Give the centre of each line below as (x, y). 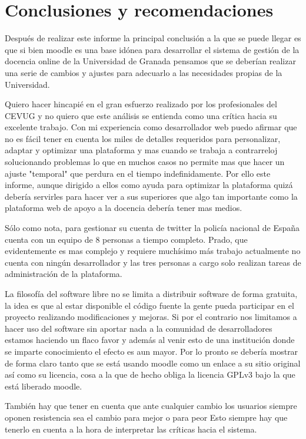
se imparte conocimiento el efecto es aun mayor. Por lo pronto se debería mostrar (152, 351)
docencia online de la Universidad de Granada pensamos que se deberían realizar (150, 61)
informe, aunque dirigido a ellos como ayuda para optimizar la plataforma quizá (149, 185)
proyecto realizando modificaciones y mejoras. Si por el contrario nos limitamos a (151, 317)
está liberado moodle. (44, 386)
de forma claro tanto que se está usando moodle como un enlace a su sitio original (153, 363)
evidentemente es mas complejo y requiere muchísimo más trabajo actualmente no (153, 251)
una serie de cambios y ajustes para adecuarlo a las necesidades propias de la (144, 72)
